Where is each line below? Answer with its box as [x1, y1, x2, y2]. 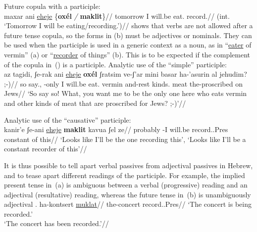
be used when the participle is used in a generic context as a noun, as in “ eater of [4, 40, 252, 50]
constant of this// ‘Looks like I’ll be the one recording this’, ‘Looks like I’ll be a [4, 134, 246, 144]
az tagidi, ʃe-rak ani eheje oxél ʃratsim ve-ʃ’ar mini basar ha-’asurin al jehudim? [4, 69, 247, 79]
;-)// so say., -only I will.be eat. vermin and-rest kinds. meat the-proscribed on [4, 78, 243, 89]
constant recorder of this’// [4, 143, 87, 154]
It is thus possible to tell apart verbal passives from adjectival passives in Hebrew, [4, 160, 253, 170]
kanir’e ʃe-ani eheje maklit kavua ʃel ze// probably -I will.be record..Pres [4, 124, 228, 135]
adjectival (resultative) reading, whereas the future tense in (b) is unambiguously [4, 189, 251, 199]
